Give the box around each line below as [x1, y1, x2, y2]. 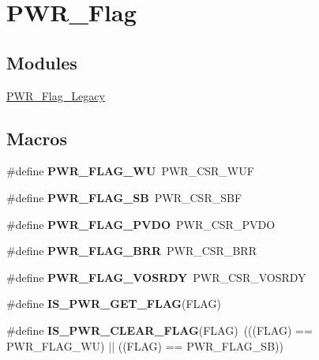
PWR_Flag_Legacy [6, 87, 105, 103]
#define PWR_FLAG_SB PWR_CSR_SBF [6, 189, 242, 205]
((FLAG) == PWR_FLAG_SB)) [118, 337, 283, 354]
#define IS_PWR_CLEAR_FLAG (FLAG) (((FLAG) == [6, 321, 313, 338]
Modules [6, 50, 77, 74]
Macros [6, 126, 67, 150]
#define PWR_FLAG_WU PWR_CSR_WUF [6, 163, 254, 179]
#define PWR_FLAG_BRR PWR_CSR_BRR [6, 242, 257, 259]
